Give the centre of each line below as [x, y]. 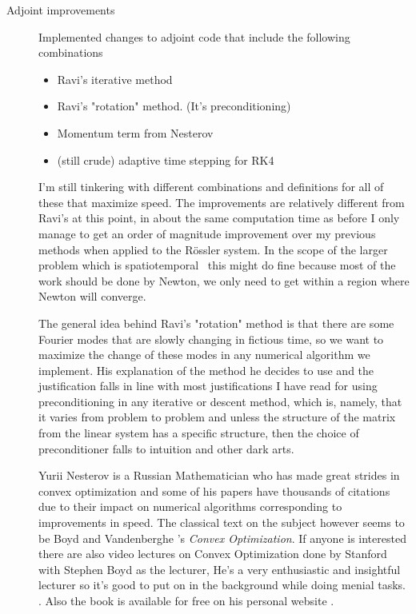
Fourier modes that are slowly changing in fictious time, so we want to [211, 339]
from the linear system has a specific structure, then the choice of [199, 433]
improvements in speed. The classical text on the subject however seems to [222, 522]
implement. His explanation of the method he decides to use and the [206, 370]
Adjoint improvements [61, 10]
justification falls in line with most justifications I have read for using [208, 386]
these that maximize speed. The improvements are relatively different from [222, 202]
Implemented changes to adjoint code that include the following [194, 36]
